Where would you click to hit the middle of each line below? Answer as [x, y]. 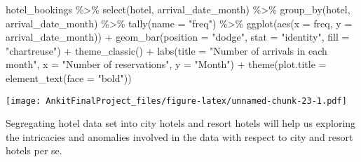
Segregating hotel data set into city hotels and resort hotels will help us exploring [181, 123]
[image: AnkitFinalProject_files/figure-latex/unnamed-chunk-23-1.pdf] [176, 101]
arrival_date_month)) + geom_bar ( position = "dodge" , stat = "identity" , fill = [178, 37]
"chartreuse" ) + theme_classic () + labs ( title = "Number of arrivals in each [166, 50]
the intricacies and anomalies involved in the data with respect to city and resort [179, 136]
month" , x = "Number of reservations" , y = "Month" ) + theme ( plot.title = [166, 64]
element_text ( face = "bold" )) [69, 77]
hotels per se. [34, 150]
